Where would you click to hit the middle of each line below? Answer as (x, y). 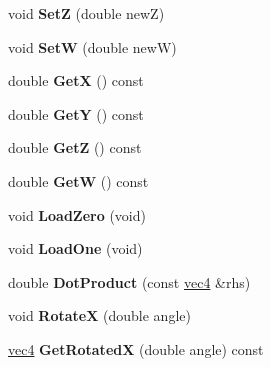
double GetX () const (76, 80)
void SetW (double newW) (92, 46)
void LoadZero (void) (77, 214)
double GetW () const (78, 180)
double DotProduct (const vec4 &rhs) (129, 281)
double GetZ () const (75, 147)
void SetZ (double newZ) (86, 13)
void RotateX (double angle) (99, 315)
